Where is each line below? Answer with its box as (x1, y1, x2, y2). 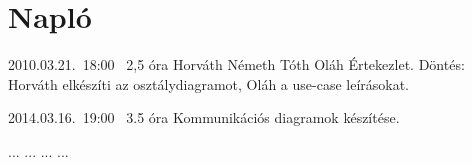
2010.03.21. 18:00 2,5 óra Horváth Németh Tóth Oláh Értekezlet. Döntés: (8, 54, 465, 75)
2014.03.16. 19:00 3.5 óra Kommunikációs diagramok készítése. (8, 107, 400, 128)
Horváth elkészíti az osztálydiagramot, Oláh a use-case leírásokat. (8, 73, 410, 94)
